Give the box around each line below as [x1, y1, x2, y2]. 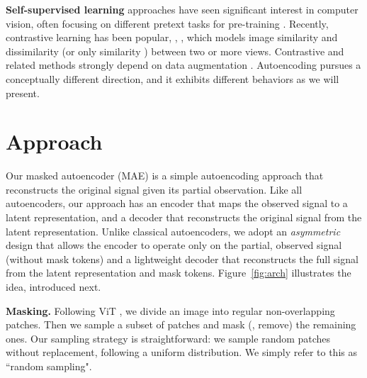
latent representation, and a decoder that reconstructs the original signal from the [6, 210, 362, 225]
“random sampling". [6, 359, 92, 373]
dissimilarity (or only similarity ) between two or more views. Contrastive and [6, 43, 344, 58]
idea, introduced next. [6, 279, 101, 294]
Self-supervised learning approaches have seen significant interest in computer [6, 2, 358, 16]
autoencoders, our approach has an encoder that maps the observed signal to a [6, 196, 348, 211]
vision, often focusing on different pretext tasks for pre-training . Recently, [6, 16, 329, 30]
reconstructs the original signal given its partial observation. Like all [6, 182, 303, 196]
